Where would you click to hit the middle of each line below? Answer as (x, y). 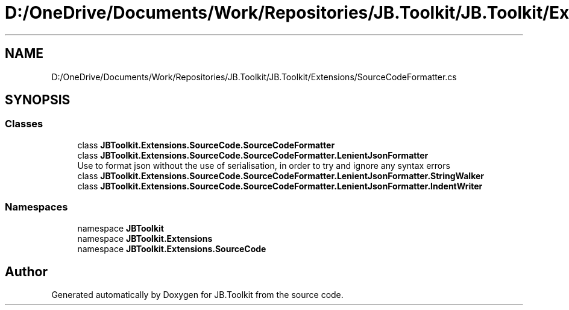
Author (26, 271)
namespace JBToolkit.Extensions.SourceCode (172, 248)
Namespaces (36, 207)
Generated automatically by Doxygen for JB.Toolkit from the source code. (197, 295)
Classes (24, 124)
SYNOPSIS (38, 100)
